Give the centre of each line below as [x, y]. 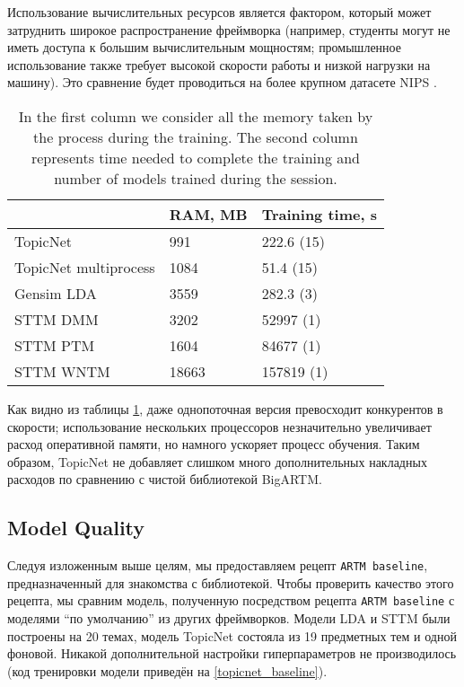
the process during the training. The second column [196, 137]
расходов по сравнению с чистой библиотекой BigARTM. [165, 479]
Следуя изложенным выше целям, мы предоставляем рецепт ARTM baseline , [218, 565]
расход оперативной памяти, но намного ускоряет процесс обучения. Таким [214, 444]
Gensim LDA [56, 293]
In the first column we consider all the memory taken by [196, 116]
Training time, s [319, 214]
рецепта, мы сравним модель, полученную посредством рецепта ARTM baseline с [231, 600]
